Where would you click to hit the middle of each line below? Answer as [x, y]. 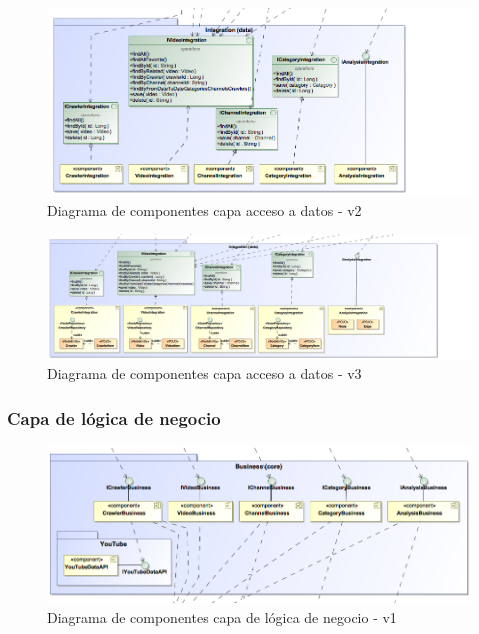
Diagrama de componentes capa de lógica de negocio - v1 [222, 617]
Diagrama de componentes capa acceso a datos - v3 [204, 373]
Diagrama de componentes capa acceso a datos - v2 [204, 209]
